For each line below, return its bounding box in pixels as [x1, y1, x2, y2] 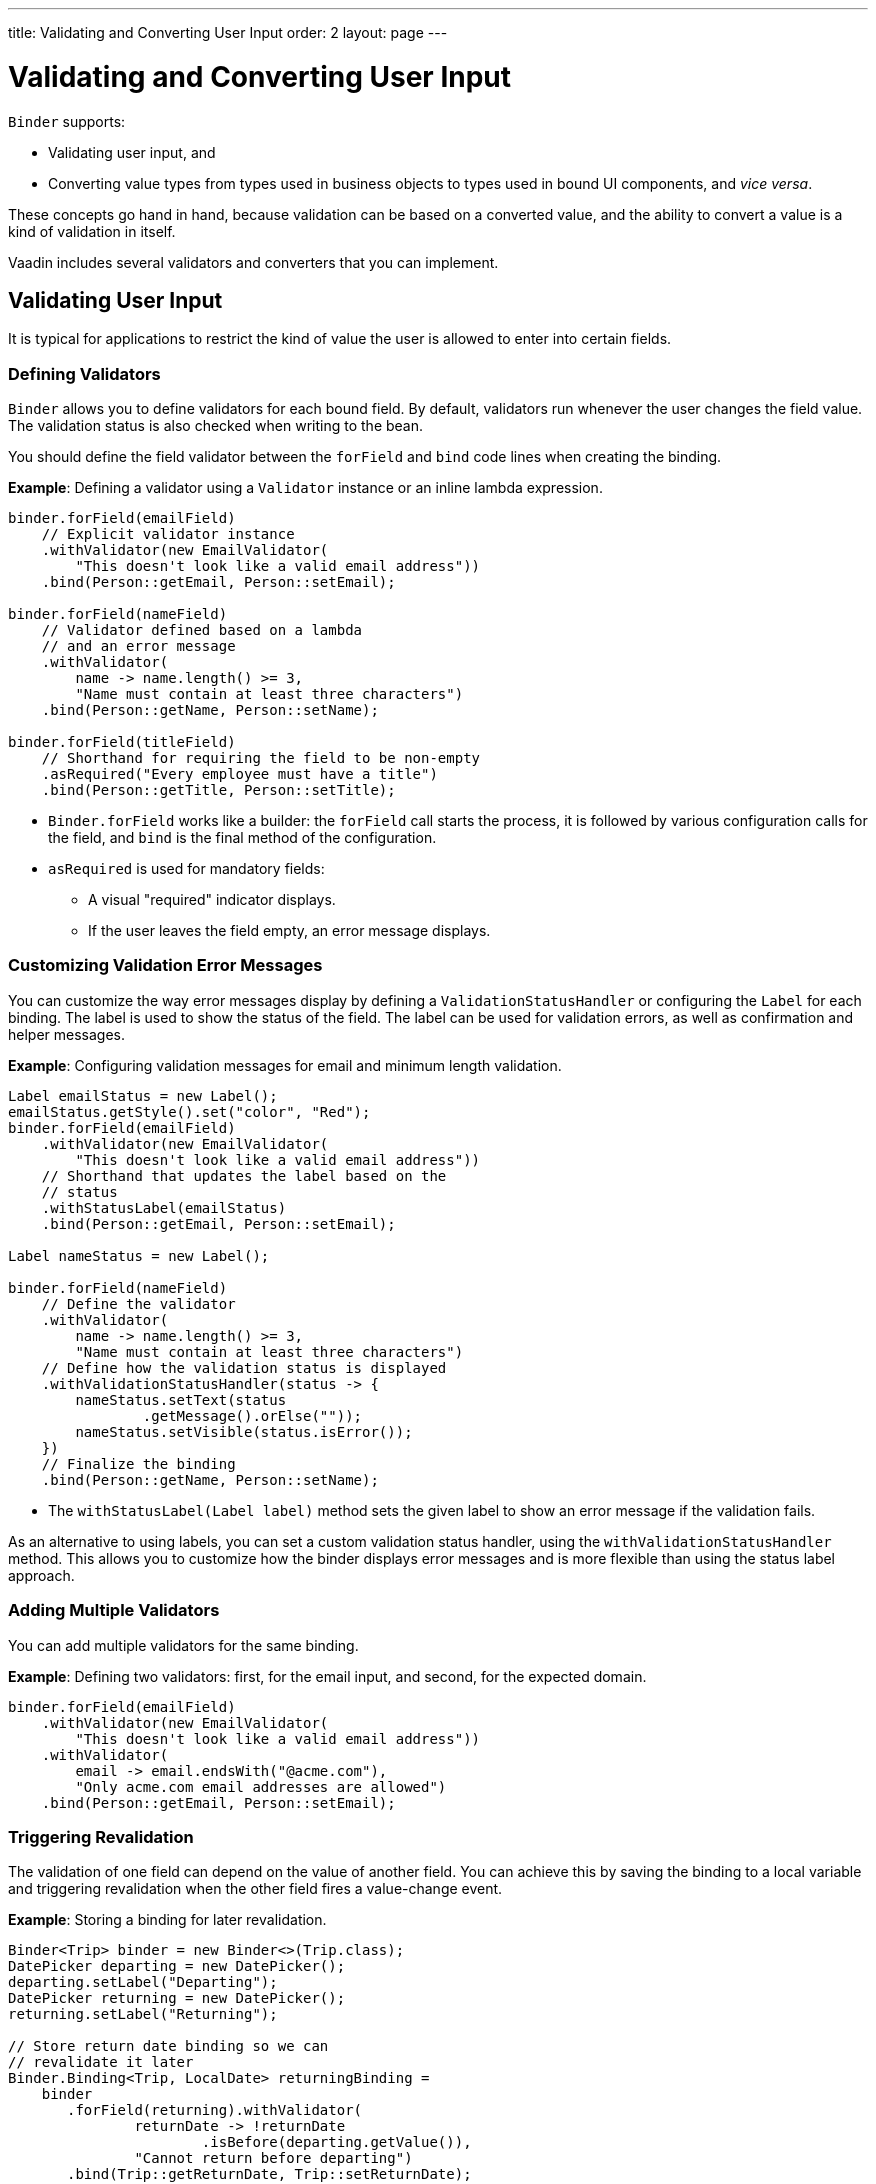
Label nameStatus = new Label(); [8, 1247, 270, 1264]
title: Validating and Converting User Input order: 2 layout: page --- [8, 24, 448, 41]
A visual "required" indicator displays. [88, 891, 336, 909]
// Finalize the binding [41, 1455, 236, 1472]
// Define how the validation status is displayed [41, 1359, 447, 1376]
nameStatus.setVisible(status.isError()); [75, 1423, 413, 1440]
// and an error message [41, 638, 236, 655]
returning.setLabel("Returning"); [8, 2006, 278, 2023]
